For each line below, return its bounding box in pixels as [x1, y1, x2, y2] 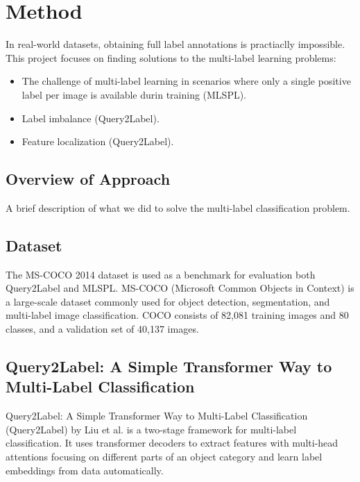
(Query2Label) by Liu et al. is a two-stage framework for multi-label [6, 422, 297, 436]
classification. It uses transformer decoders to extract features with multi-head [6, 435, 338, 450]
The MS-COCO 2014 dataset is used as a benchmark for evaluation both [6, 267, 316, 281]
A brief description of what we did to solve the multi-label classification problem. [6, 200, 350, 215]
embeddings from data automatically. [6, 463, 164, 477]
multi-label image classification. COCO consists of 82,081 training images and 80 [6, 308, 349, 322]
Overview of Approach [6, 168, 171, 190]
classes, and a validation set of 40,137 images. [6, 322, 199, 336]
